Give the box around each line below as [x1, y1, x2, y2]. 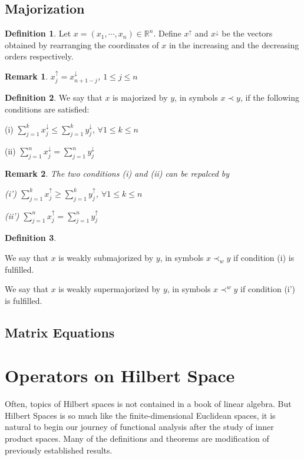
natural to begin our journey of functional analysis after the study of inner [5, 421, 274, 433]
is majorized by [113, 91, 168, 104]
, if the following [240, 91, 299, 104]
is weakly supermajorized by [58, 283, 161, 295]
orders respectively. [5, 50, 74, 62]
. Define [153, 27, 181, 39]
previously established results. [5, 444, 113, 456]
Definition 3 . [5, 231, 57, 244]
